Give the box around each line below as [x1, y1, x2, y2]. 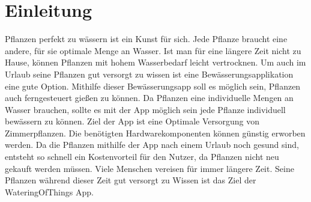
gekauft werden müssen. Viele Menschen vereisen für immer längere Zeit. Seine [5, 162, 294, 174]
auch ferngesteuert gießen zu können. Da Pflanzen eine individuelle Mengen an [5, 91, 294, 104]
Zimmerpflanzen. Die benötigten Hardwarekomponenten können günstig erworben [5, 126, 306, 139]
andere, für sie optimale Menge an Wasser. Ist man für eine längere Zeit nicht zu [5, 44, 301, 57]
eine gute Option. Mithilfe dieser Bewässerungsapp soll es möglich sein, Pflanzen [5, 79, 301, 92]
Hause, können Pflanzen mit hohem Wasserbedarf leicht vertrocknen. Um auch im [5, 56, 306, 69]
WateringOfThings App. [5, 185, 94, 198]
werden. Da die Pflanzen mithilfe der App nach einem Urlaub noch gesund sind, [5, 138, 299, 151]
